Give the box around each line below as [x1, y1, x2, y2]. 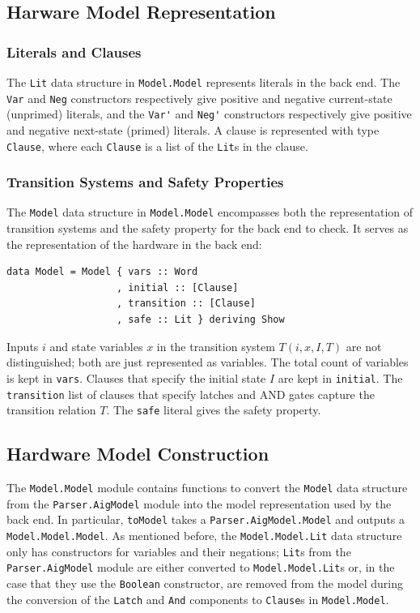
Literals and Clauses [6, 41, 142, 62]
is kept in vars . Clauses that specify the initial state [6, 369, 266, 386]
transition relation [6, 401, 96, 418]
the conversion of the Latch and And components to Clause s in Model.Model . [6, 590, 389, 607]
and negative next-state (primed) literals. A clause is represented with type [6, 121, 380, 138]
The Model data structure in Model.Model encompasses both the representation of [6, 204, 414, 221]
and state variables [49, 337, 143, 354]
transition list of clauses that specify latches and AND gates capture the [6, 385, 375, 402]
